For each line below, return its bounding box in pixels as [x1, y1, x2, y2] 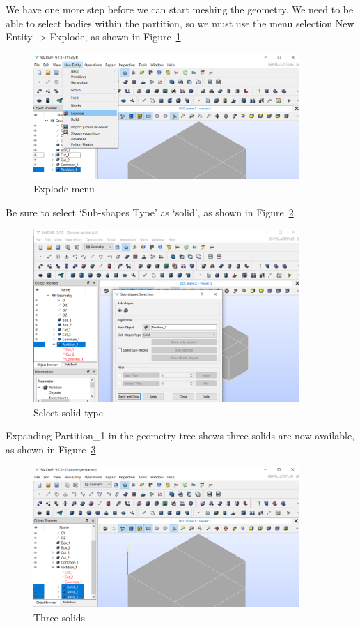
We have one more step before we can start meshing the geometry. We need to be [6, 2, 354, 16]
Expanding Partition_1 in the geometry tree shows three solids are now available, [6, 428, 355, 443]
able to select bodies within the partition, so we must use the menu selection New [6, 15, 354, 30]
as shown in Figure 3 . [6, 441, 99, 456]
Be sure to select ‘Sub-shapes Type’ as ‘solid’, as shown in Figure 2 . [6, 204, 297, 219]
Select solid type [33, 405, 104, 419]
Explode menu [33, 181, 95, 195]
